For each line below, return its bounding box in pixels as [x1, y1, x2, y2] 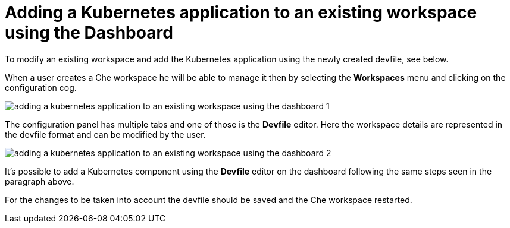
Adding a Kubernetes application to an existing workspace [5, 2, 477, 23]
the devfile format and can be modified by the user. [5, 129, 206, 140]
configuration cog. [5, 82, 77, 93]
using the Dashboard [5, 23, 173, 43]
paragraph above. [5, 176, 74, 186]
